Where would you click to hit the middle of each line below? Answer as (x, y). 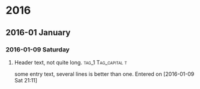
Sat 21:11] (26, 80)
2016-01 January (38, 33)
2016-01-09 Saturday (38, 50)
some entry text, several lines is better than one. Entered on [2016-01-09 (104, 74)
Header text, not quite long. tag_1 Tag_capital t (71, 62)
